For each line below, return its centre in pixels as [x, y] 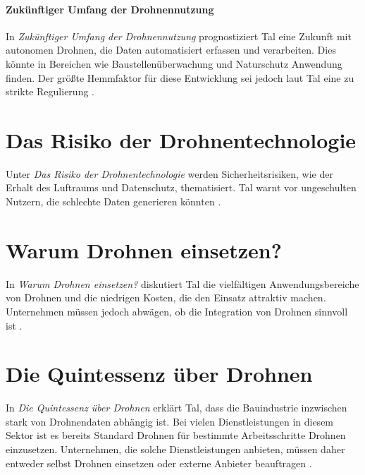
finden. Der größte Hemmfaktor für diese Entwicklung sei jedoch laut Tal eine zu [180, 77]
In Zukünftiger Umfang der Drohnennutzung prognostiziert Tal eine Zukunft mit [179, 36]
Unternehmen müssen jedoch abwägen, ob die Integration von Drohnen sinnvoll [177, 311]
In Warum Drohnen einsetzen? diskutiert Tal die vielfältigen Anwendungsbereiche [182, 283]
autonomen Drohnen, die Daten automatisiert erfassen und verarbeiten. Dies [171, 50]
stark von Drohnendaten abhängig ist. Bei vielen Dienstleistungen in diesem [170, 421]
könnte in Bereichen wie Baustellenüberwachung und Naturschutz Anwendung [174, 63]
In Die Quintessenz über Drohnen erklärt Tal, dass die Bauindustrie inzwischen [177, 408]
